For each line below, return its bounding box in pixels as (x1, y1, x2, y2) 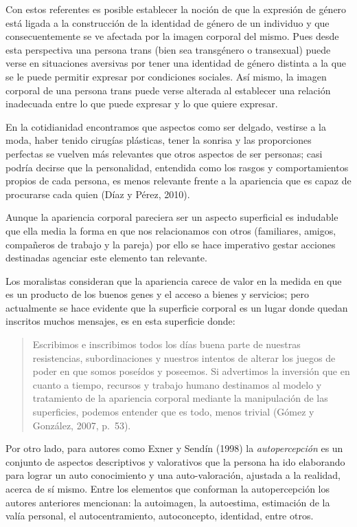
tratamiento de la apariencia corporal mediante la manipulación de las (32, 391, 328, 405)
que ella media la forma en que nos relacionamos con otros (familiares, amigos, (5, 223, 336, 237)
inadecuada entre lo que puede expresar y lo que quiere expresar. (5, 96, 278, 111)
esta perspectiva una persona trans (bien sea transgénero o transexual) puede (5, 42, 331, 56)
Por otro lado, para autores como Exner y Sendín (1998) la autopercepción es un (5, 441, 343, 455)
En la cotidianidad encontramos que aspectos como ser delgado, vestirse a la (5, 119, 327, 133)
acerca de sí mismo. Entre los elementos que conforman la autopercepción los (5, 482, 330, 495)
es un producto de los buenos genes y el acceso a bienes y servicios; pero (5, 287, 310, 301)
